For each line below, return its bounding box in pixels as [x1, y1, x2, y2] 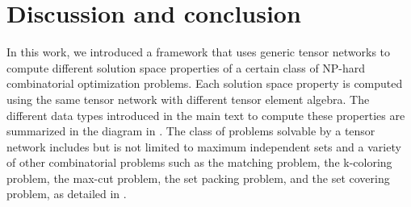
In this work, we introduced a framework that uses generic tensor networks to [6, 43, 391, 60]
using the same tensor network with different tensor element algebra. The [6, 90, 370, 107]
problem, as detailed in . [6, 185, 127, 202]
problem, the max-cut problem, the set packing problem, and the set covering [6, 169, 390, 186]
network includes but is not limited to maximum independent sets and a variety [6, 138, 401, 155]
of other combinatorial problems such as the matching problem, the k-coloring [6, 154, 392, 171]
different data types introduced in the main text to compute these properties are [6, 106, 405, 123]
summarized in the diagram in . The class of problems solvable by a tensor [6, 122, 375, 139]
